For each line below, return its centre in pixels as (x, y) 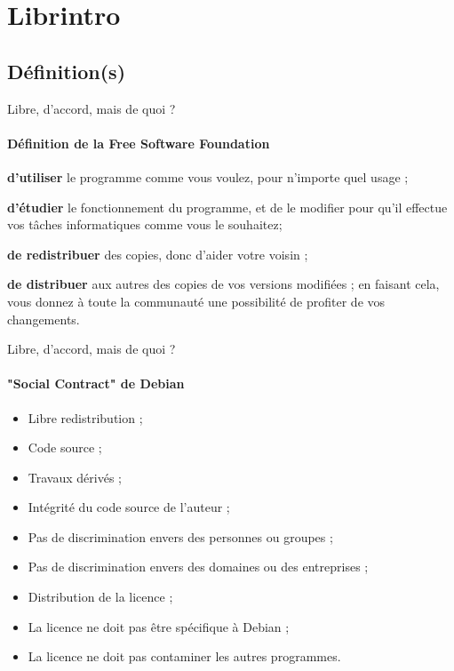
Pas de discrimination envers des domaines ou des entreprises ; (198, 567)
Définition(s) (67, 71)
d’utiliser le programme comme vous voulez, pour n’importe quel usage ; (208, 176)
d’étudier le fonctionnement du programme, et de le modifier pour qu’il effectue (227, 207)
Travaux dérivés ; (75, 477)
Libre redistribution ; (85, 417)
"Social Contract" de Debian (96, 383)
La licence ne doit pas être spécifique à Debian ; (159, 626)
